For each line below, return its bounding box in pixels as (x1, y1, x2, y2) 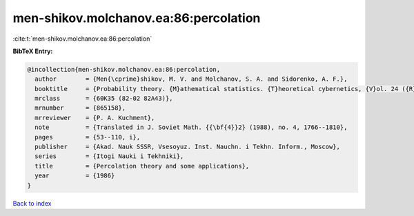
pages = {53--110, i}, (34, 133, 141, 141)
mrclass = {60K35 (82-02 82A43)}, (34, 95, 173, 103)
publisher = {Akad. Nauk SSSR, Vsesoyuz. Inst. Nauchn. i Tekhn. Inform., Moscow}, (34, 143, 341, 151)
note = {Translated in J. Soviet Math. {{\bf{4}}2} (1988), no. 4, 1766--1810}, (34, 124, 348, 131)
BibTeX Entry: (12, 47, 53, 55)
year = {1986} (34, 172, 115, 179)
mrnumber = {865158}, (34, 104, 126, 112)
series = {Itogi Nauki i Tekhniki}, (34, 153, 184, 160)
